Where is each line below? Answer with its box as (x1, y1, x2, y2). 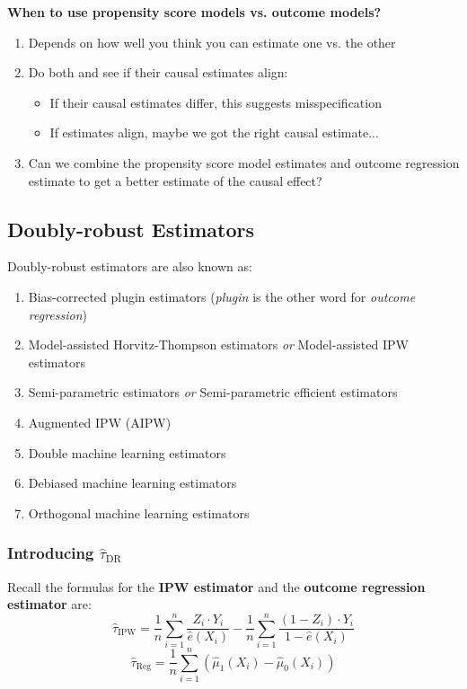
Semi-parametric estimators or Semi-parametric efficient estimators (28, 383, 398, 402)
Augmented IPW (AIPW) (28, 412, 172, 431)
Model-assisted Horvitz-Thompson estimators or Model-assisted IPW (28, 335, 409, 354)
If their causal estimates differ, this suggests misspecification (49, 93, 382, 111)
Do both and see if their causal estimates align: (28, 63, 288, 82)
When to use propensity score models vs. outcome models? (7, 3, 382, 21)
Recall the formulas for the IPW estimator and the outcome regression (7, 577, 426, 596)
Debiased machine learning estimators (28, 473, 237, 492)
